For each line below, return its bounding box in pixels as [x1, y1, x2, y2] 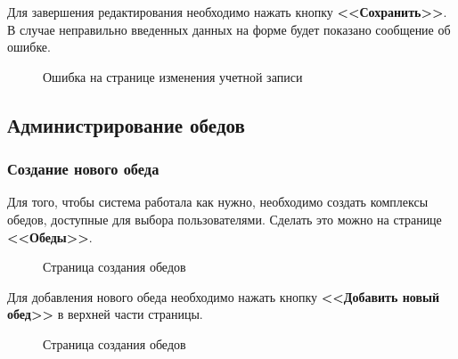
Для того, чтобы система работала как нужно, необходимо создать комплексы [7, 192, 429, 211]
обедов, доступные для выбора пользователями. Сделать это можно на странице [7, 209, 442, 228]
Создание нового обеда [7, 158, 159, 180]
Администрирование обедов [7, 110, 245, 138]
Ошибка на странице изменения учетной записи [43, 67, 303, 86]
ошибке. [7, 37, 51, 56]
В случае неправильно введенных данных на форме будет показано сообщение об [7, 20, 451, 38]
